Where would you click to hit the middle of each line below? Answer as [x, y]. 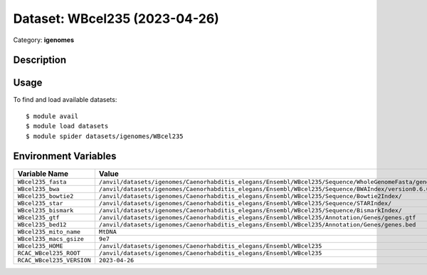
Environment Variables [65, 156]
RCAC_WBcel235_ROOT [49, 253]
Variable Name [43, 173]
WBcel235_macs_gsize [51, 239]
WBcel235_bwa [38, 189]
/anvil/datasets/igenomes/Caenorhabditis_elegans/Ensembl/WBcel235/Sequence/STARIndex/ [245, 203]
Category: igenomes [44, 40]
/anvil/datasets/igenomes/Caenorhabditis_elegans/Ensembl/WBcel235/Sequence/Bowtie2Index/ [250, 196]
